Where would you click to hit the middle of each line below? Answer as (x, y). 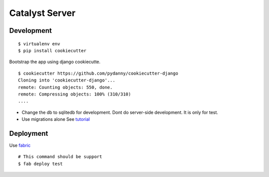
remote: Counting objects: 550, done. (66, 87)
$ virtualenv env (39, 44)
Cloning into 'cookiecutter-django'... (67, 80)
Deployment (29, 133)
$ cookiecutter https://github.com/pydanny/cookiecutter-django (98, 73)
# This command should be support (60, 157)
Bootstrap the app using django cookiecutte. (55, 62)
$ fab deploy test (41, 164)
